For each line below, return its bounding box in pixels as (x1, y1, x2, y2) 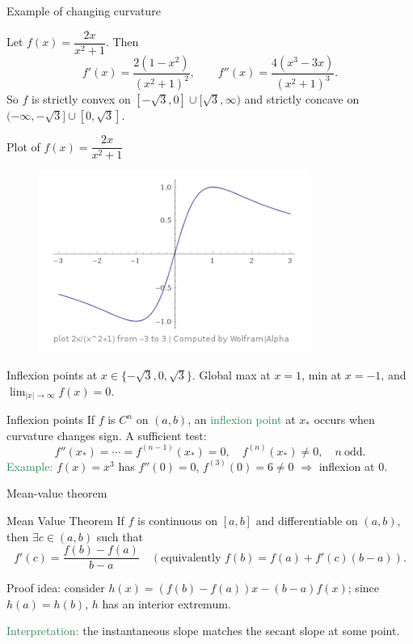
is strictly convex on (31, 91, 131, 108)
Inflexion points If (6, 411, 95, 428)
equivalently (161, 552, 221, 564)
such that (96, 527, 143, 544)
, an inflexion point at (188, 411, 296, 428)
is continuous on (137, 511, 218, 528)
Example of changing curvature (6, 2, 161, 19)
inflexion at (318, 457, 375, 474)
